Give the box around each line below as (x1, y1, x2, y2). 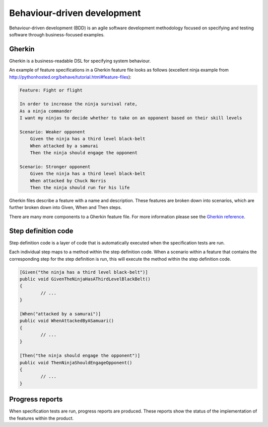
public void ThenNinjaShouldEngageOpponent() (19, 360, 133, 365)
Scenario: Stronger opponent (19, 164, 91, 169)
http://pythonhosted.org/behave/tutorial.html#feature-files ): (9, 74, 132, 80)
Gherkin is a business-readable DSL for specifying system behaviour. (9, 58, 151, 64)
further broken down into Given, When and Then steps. (9, 205, 122, 211)
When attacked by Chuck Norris (30, 178, 106, 184)
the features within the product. (9, 415, 74, 421)
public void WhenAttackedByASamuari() (19, 318, 114, 323)
